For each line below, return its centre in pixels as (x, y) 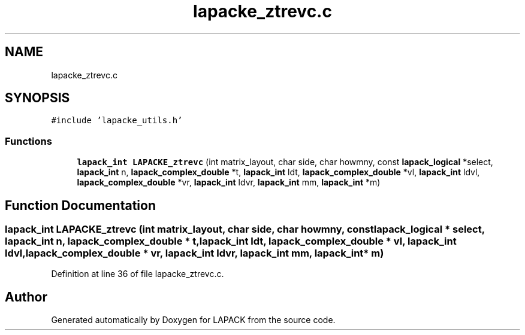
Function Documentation (80, 205)
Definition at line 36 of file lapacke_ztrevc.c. (138, 274)
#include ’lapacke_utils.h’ (117, 121)
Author (26, 297)
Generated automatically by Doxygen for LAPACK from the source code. (193, 320)
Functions (28, 141)
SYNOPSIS (37, 98)
